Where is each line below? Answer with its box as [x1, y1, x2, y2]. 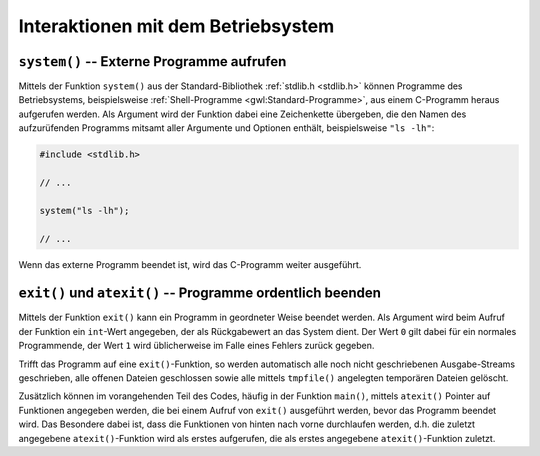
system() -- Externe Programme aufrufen [18, 53, 287, 70]
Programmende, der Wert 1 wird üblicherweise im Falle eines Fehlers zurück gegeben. [18, 340, 375, 352]
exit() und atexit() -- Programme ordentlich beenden [18, 285, 382, 302]
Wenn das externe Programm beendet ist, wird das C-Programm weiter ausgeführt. [18, 258, 362, 270]
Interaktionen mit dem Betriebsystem [18, 15, 335, 37]
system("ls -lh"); [39, 205, 130, 216]
